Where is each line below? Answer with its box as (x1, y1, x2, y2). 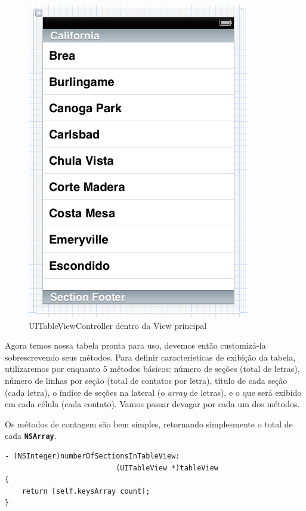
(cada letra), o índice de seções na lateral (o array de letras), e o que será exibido (5, 386, 302, 398)
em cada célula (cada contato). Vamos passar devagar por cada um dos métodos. (5, 398, 300, 410)
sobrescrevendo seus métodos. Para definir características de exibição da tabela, (5, 350, 296, 363)
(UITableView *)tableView (116, 463, 218, 472)
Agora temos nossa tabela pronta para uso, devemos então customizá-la (5, 339, 266, 352)
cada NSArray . (5, 429, 57, 442)
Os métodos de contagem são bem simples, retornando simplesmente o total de (5, 417, 293, 430)
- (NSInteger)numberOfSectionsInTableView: (5, 452, 180, 460)
